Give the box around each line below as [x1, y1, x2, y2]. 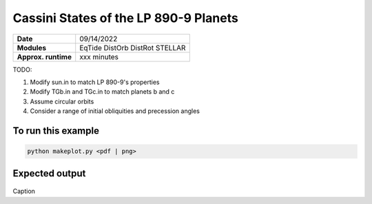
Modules [17, 43, 47, 52]
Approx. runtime [17, 52, 72, 61]
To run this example [12, 125, 100, 136]
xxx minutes [79, 52, 118, 61]
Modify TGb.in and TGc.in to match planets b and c [30, 88, 175, 96]
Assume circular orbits [30, 97, 94, 105]
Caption [12, 187, 36, 196]
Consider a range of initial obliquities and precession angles [30, 107, 200, 115]
